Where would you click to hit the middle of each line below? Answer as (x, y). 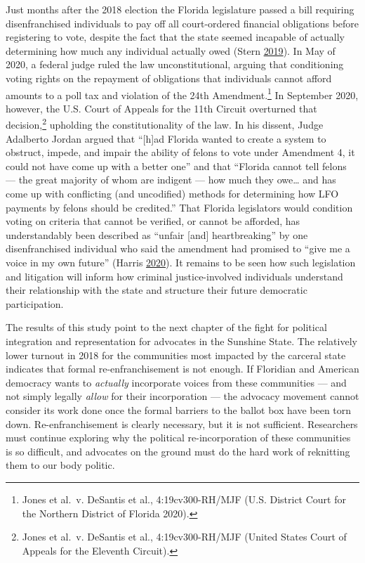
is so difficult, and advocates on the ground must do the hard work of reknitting (178, 451)
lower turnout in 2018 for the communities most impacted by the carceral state (176, 355)
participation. (35, 303)
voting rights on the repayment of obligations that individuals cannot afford (169, 78)
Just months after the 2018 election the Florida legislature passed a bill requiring (180, 9)
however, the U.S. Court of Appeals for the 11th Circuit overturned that (161, 108)
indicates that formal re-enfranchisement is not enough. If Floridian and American (182, 369)
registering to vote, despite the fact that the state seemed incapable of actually (175, 37)
